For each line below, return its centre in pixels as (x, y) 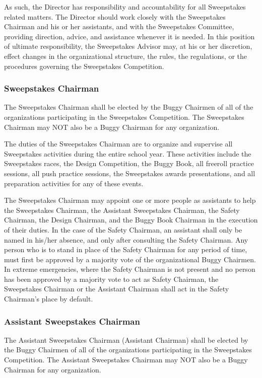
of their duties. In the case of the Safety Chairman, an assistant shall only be (123, 229)
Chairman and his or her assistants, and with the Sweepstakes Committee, (119, 26)
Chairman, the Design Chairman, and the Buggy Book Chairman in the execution (131, 220)
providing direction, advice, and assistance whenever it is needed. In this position (129, 36)
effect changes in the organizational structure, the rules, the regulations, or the (125, 56)
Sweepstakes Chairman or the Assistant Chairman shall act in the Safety (117, 289)
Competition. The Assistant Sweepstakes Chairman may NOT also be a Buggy (126, 360)
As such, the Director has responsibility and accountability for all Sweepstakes (125, 7)
